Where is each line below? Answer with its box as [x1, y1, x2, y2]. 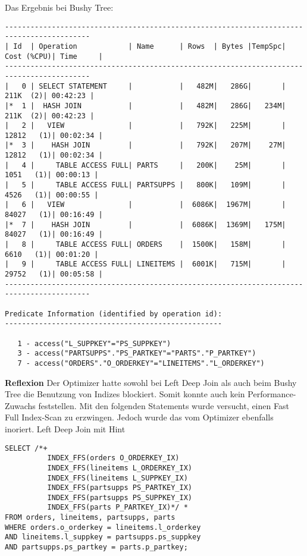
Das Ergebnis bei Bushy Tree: [5, 1, 114, 13]
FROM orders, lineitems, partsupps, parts [5, 513, 176, 522]
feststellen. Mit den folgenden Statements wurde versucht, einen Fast [38, 399, 289, 411]
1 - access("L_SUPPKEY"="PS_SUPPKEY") [17, 339, 171, 348]
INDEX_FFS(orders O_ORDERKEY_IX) [47, 454, 180, 463]
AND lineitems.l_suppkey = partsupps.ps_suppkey [5, 533, 201, 542]
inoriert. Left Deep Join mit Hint [5, 422, 126, 435]
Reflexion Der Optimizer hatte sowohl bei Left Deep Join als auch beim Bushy [5, 376, 297, 388]
